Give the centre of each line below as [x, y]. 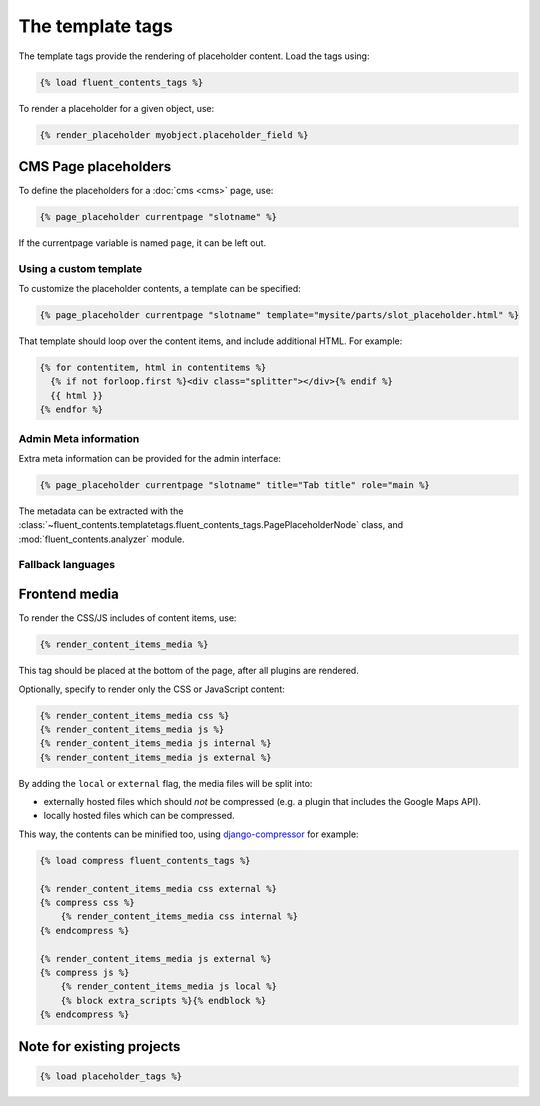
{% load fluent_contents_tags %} [121, 82]
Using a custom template [80, 268]
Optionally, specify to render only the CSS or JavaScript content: [151, 689]
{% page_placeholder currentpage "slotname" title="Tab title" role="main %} [234, 484]
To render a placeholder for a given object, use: [116, 108]
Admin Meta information [79, 438]
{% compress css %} [87, 903]
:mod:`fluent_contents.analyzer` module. [101, 539]
